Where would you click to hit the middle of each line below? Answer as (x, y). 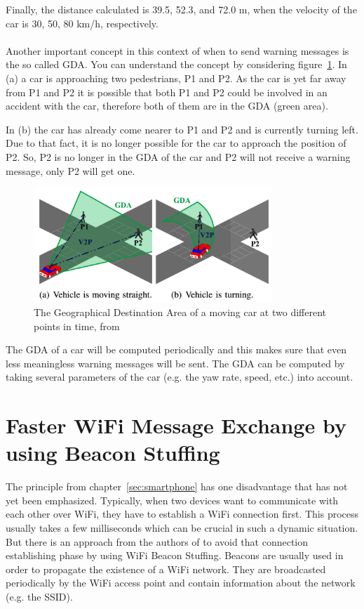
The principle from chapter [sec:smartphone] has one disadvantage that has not (177, 486)
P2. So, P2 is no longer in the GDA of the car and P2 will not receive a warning (178, 156)
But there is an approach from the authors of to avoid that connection (157, 541)
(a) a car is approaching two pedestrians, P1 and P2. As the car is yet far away (176, 78)
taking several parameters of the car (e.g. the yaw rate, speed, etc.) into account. (180, 377)
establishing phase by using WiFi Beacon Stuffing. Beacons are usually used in (175, 555)
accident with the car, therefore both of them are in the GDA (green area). (167, 106)
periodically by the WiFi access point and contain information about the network (181, 583)
